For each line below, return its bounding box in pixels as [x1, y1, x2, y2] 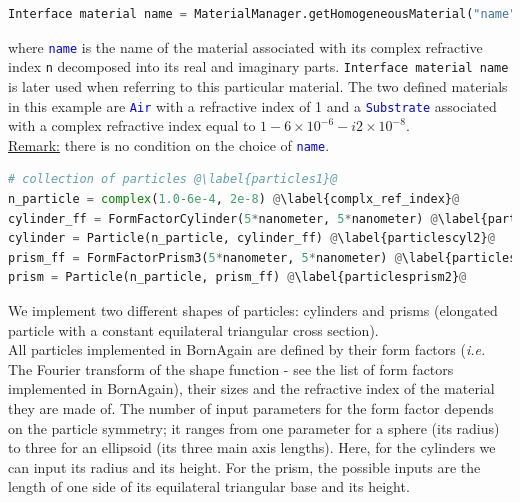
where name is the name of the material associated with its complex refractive [8, 36, 483, 57]
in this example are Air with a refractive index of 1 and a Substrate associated [8, 95, 497, 116]
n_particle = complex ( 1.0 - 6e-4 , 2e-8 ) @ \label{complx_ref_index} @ [8, 192, 460, 206]
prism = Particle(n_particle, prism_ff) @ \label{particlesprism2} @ [8, 270, 467, 285]
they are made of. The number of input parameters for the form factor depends [8, 397, 494, 418]
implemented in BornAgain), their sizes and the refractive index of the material [8, 378, 495, 399]
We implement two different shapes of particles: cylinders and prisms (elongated [8, 299, 498, 320]
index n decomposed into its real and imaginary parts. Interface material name [8, 56, 509, 77]
